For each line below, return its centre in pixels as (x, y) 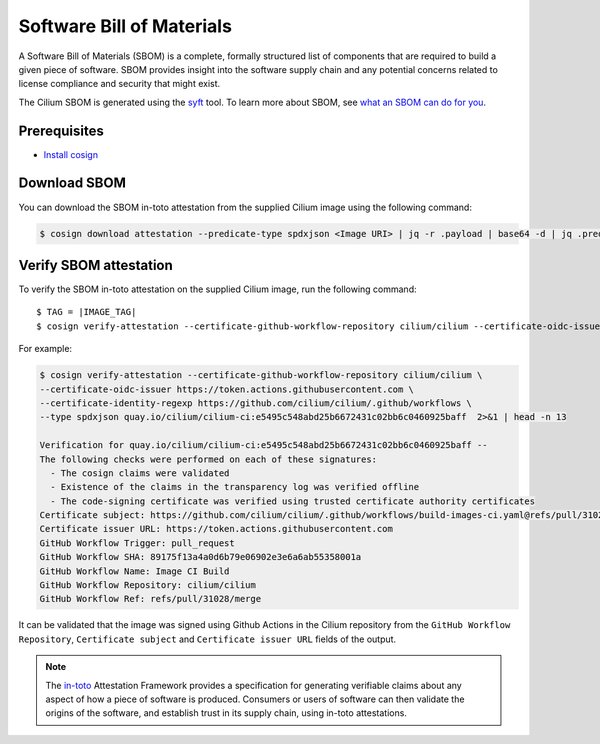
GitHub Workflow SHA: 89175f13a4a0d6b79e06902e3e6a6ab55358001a (200, 557)
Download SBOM (72, 183)
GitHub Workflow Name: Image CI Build (134, 571)
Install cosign (71, 154)
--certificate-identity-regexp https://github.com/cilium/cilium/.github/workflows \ (255, 403)
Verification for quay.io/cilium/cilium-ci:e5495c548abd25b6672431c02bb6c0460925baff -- (264, 445)
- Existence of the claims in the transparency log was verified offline (235, 487)
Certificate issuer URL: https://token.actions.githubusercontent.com (216, 529)
